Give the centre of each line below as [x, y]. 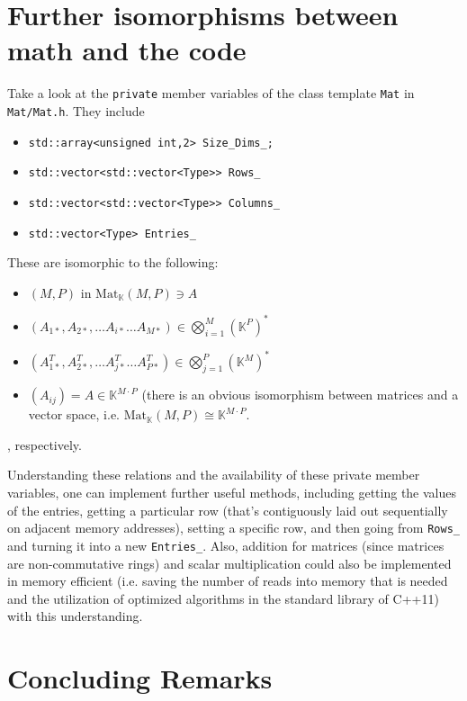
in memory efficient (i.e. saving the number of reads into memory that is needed [228, 581]
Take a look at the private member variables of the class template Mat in [211, 93]
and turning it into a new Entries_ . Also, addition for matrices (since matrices [226, 545]
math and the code [127, 50]
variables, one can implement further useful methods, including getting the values [232, 493]
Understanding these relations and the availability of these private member [214, 475]
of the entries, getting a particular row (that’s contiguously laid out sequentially [228, 510]
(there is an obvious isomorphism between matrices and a [300, 395]
